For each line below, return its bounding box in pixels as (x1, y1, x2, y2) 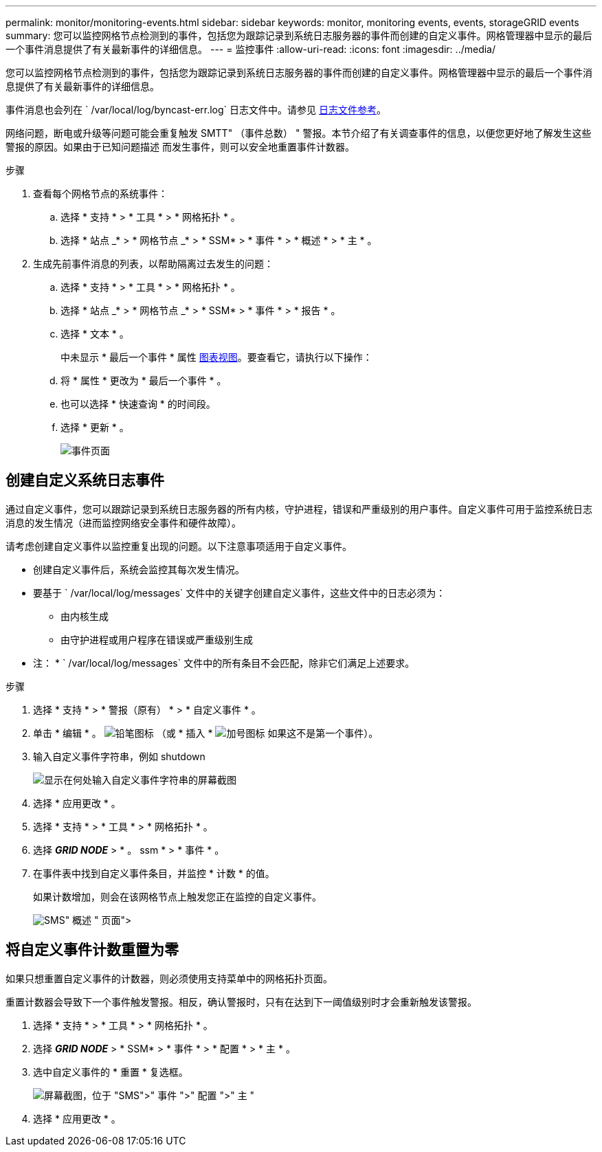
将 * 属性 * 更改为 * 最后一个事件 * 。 (60, 375, 227, 386)
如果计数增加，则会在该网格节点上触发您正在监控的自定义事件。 (33, 890, 322, 902)
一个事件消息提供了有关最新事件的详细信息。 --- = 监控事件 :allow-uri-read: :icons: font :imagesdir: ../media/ (5, 43, 496, 55)
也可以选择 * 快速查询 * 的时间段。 (60, 398, 216, 410)
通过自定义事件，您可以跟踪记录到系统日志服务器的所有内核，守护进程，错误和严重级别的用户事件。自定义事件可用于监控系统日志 (5, 502, 592, 515)
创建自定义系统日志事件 (5, 472, 164, 489)
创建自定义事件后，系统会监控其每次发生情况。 (33, 563, 245, 575)
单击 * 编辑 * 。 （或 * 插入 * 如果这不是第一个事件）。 (33, 727, 379, 739)
